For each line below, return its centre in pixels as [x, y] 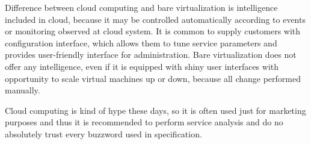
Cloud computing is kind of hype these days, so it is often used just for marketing [155, 110]
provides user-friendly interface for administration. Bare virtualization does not [151, 55]
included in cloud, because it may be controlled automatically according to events [155, 19]
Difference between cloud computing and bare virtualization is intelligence [141, 7]
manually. [23, 90]
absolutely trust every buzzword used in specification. [103, 133]
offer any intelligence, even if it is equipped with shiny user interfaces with [142, 66]
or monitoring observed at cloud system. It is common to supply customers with [153, 31]
